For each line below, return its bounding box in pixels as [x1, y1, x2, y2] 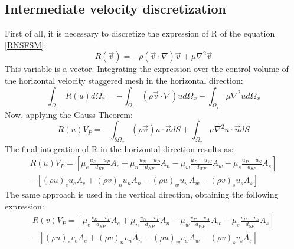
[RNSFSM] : [5, 38, 47, 51]
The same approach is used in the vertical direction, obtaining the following [5, 188, 279, 201]
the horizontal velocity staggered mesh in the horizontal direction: [5, 74, 243, 86]
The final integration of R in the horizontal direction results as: [5, 142, 234, 155]
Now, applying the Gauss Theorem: [5, 108, 133, 120]
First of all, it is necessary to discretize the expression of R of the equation [5, 27, 275, 40]
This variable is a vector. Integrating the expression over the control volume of [5, 63, 289, 75]
